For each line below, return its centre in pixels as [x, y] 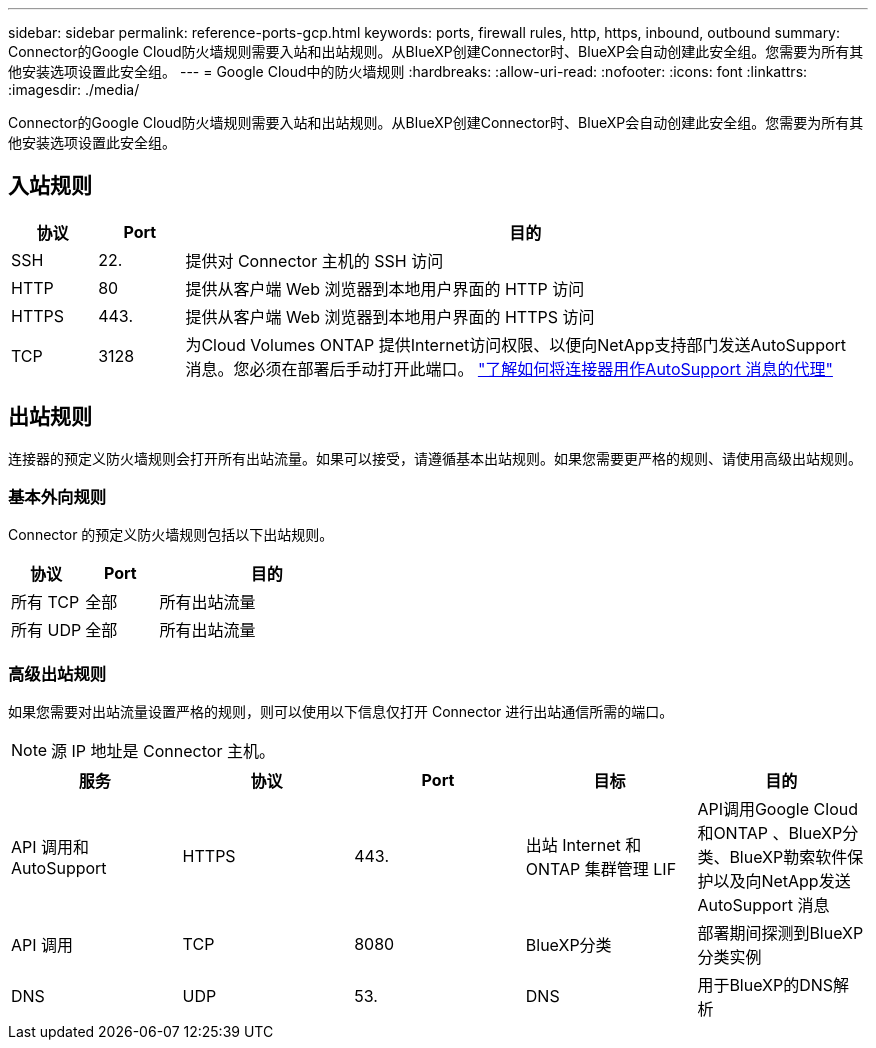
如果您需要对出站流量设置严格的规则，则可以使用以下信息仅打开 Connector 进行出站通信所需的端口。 [341, 712]
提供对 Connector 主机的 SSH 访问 [314, 260]
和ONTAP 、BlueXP [770, 833]
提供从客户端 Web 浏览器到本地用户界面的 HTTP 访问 [385, 288]
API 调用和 [50, 847]
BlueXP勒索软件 [788, 857]
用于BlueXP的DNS [765, 985]
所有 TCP [45, 602]
